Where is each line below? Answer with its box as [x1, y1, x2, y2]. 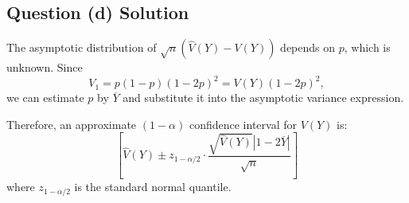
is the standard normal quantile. [74, 178, 232, 195]
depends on [280, 39, 336, 56]
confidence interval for [189, 115, 297, 132]
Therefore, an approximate [6, 115, 137, 132]
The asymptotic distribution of [6, 39, 157, 56]
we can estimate [6, 89, 84, 106]
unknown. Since [6, 59, 83, 76]
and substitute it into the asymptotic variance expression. [123, 89, 404, 106]
